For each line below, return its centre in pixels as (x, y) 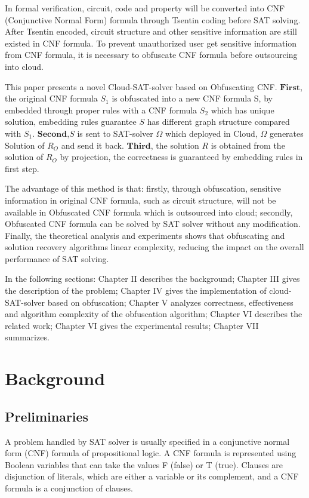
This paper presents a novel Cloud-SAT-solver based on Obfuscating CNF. (141, 86)
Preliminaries (47, 416)
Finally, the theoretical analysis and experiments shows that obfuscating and (145, 235)
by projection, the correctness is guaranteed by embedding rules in (181, 157)
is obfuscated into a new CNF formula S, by (192, 98)
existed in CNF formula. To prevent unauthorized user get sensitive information (151, 43)
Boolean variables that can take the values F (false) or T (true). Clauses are (144, 464)
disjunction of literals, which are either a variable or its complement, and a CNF (152, 476)
